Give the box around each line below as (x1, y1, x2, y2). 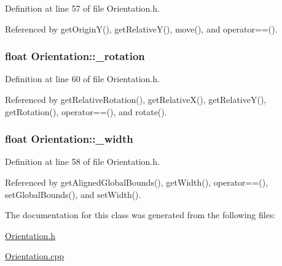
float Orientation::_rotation (5, 48, 145, 64)
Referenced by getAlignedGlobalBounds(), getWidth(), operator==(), (5, 176, 268, 188)
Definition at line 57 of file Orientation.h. (5, 2, 160, 14)
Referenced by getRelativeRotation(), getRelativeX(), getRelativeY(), (5, 93, 267, 105)
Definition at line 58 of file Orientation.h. (5, 155, 160, 168)
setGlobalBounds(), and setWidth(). (5, 188, 141, 200)
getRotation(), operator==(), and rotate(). (5, 105, 167, 118)
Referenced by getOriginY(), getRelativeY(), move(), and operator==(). (5, 22, 278, 35)
